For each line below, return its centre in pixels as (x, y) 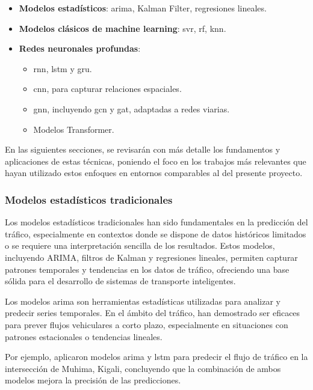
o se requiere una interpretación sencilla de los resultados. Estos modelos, (140, 245)
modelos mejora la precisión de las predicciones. (93, 380)
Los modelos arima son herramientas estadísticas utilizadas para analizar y (143, 301)
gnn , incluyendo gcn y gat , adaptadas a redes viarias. (132, 108)
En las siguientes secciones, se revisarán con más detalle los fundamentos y (143, 149)
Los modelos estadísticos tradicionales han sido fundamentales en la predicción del (156, 222)
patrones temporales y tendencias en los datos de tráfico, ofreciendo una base (147, 269)
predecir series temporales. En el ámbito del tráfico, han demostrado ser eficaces (153, 313)
